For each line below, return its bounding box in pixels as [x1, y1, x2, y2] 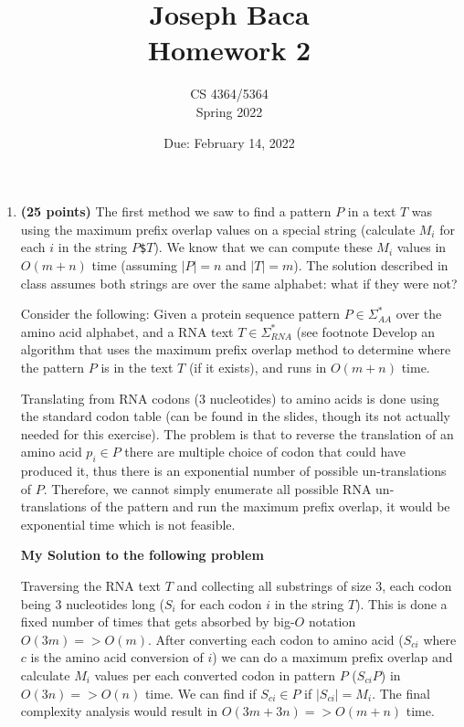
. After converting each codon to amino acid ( [148, 629, 404, 648]
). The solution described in [293, 255, 448, 274]
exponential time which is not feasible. [20, 514, 236, 533]
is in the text [100, 357, 174, 376]
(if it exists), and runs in [188, 357, 327, 376]
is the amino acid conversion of [30, 648, 204, 667]
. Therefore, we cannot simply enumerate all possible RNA [43, 479, 372, 498]
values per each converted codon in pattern [94, 666, 336, 685]
